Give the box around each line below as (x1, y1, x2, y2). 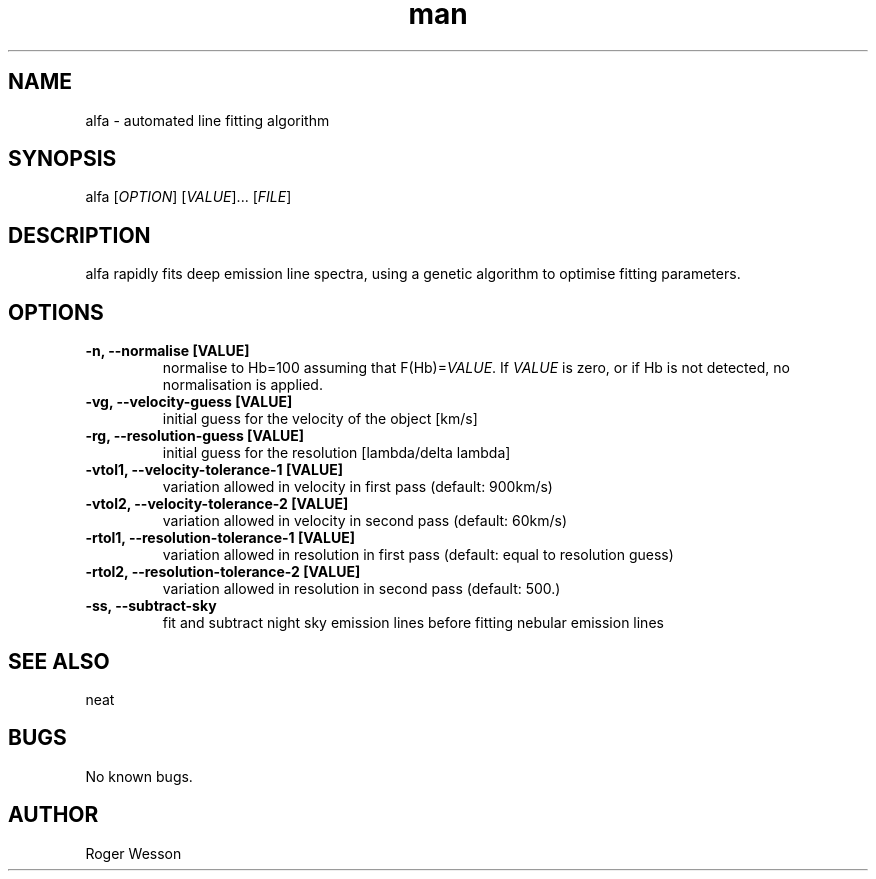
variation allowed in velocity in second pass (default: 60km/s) (162, 512, 568, 530)
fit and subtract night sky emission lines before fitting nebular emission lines (162, 614, 664, 632)
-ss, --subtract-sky (85, 597, 217, 615)
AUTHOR (8, 802, 99, 828)
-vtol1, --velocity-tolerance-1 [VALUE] (85, 461, 343, 479)
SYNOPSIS (8, 146, 117, 172)
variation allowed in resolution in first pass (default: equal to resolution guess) (162, 546, 674, 564)
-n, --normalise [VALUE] (85, 342, 250, 360)
